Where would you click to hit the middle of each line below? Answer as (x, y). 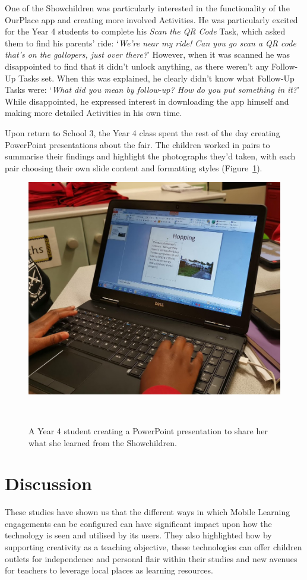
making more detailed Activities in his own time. (94, 113)
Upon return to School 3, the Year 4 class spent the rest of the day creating (143, 132)
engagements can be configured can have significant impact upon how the (138, 523)
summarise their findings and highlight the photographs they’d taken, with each (150, 156)
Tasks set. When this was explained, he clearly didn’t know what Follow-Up (156, 78)
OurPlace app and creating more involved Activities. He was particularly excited (151, 19)
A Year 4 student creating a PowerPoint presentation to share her (148, 430)
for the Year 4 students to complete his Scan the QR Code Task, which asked (145, 31)
